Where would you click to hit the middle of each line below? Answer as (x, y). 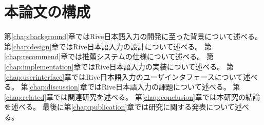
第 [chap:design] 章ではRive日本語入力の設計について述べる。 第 (108, 46)
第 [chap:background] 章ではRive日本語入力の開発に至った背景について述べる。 (133, 36)
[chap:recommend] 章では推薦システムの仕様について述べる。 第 (109, 56)
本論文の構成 (48, 12)
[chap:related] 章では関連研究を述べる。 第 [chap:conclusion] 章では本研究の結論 (132, 96)
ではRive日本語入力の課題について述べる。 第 (164, 87)
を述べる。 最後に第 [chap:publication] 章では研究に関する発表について (119, 107)
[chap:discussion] (54, 87)
